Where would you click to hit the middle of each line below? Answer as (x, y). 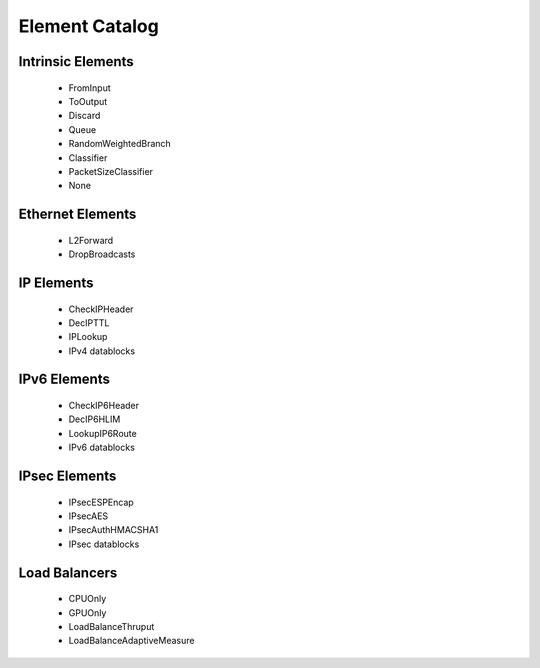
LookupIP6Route (102, 433)
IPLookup (88, 337)
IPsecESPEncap (101, 502)
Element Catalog (88, 26)
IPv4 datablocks (101, 351)
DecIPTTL (89, 322)
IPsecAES (88, 516)
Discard (84, 116)
